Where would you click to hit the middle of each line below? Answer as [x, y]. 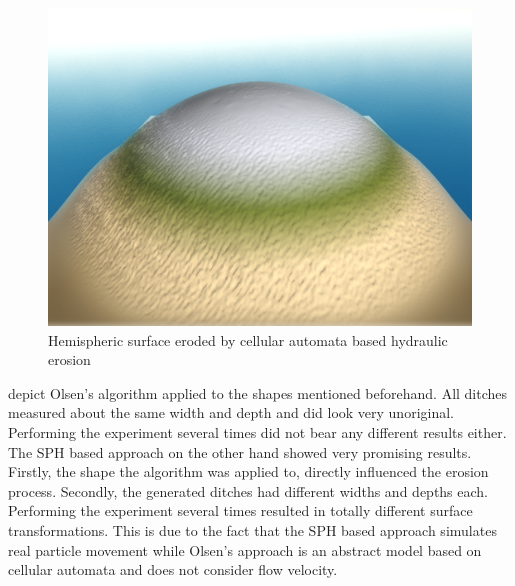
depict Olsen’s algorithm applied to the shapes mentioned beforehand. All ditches [258, 392]
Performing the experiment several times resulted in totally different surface [240, 510]
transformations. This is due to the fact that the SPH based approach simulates [252, 529]
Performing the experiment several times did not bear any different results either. [257, 431]
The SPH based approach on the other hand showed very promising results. [240, 451]
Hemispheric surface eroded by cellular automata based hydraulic [248, 339]
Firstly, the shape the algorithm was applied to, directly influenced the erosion [248, 471]
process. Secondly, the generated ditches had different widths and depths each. [248, 490]
